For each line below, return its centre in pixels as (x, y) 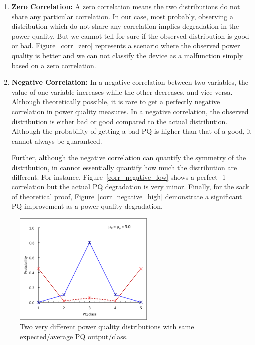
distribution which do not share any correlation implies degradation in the (125, 26)
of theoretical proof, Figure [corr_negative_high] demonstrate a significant (127, 196)
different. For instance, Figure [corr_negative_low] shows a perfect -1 (119, 177)
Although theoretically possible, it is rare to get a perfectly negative (116, 101)
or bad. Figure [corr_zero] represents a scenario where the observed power (126, 46)
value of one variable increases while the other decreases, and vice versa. (122, 91)
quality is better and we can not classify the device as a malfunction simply (127, 55)
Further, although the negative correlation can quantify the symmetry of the (129, 157)
